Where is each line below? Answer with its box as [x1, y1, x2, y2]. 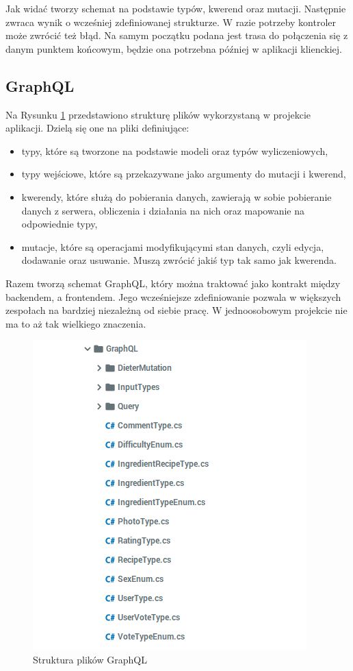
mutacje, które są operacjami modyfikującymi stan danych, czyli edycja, [21, 239, 324, 254]
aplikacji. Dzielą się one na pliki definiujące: [5, 121, 189, 135]
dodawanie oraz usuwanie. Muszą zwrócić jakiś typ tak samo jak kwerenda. [21, 253, 337, 267]
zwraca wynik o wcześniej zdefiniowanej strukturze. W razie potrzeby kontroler [5, 14, 337, 29]
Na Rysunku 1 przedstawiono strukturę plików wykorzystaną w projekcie [5, 107, 311, 121]
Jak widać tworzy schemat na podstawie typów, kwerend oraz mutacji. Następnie [5, 1, 346, 15]
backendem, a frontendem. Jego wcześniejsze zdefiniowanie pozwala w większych [5, 289, 341, 304]
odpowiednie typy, [21, 217, 98, 231]
